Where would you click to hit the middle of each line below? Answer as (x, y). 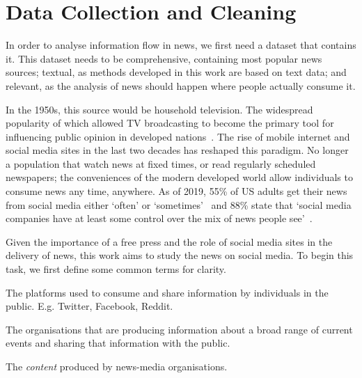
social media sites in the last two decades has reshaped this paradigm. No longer (177, 150)
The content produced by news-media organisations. (117, 366)
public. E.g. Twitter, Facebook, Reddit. (89, 306)
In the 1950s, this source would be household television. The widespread (159, 109)
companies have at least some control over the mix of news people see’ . (159, 218)
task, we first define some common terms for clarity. (116, 269)
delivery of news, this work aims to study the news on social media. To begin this (180, 255)
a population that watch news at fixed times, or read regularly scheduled (161, 163)
